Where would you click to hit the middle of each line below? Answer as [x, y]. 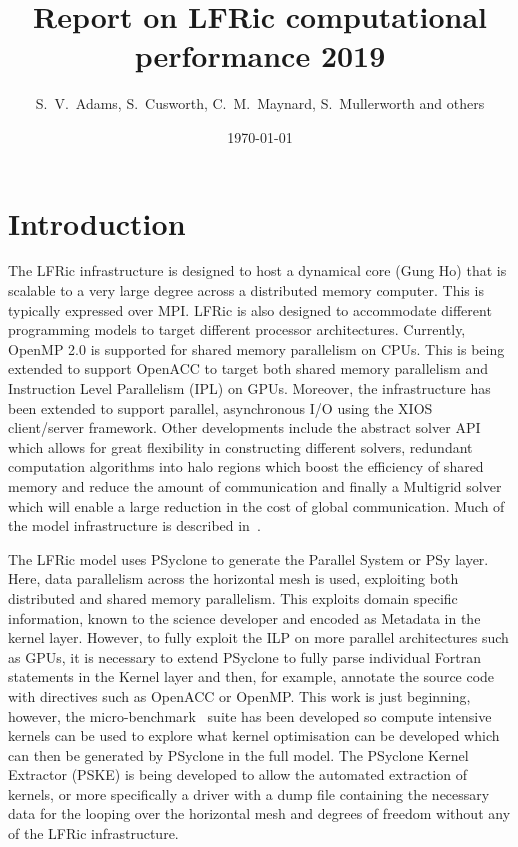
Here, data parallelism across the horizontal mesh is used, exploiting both [233, 578]
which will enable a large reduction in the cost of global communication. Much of [256, 505]
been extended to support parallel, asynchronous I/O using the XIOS [220, 407]
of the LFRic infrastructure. [93, 833]
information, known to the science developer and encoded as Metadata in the [244, 617]
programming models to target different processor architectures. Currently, [237, 329]
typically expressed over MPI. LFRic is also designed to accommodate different [250, 309]
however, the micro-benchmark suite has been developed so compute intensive [250, 715]
